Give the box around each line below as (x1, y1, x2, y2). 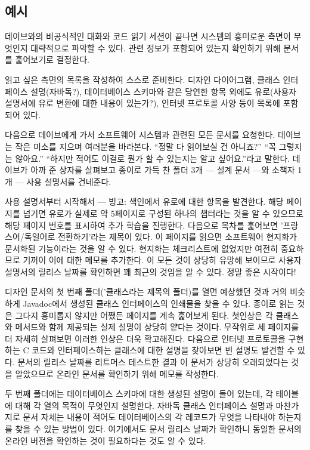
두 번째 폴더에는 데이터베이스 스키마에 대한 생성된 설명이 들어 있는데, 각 (5, 387, 273, 400)
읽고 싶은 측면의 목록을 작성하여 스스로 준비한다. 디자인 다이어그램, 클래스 (5, 73, 280, 85)
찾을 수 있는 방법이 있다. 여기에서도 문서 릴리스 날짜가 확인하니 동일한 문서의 (15, 423, 302, 435)
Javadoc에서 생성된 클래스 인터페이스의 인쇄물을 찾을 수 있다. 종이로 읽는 (23, 297, 294, 310)
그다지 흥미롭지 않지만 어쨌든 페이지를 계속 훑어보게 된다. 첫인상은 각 (15, 309, 273, 321)
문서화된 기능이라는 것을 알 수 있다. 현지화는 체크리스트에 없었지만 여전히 (5, 242, 278, 254)
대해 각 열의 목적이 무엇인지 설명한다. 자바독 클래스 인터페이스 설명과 (15, 399, 273, 411)
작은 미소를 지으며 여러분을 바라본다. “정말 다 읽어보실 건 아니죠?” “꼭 (15, 140, 277, 152)
